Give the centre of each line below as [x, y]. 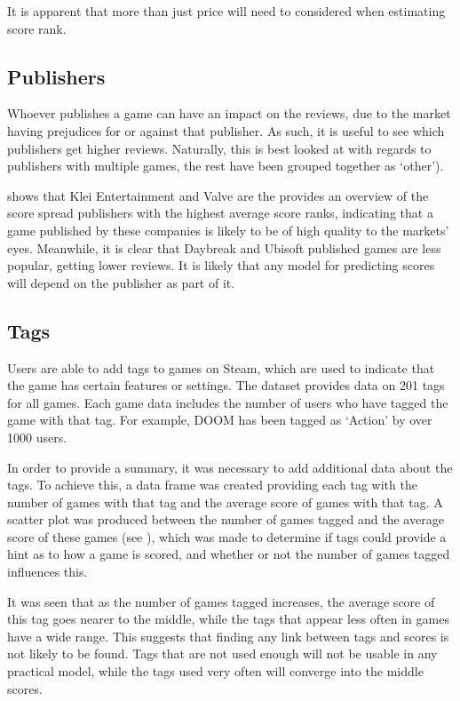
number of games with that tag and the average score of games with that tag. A [225, 502]
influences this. [48, 572]
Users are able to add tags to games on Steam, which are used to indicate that [221, 367]
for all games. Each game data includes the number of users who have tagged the [228, 402]
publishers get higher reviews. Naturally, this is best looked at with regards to [219, 148]
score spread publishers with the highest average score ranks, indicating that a [220, 213]
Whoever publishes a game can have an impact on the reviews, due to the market [229, 113]
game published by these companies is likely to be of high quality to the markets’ [228, 230]
